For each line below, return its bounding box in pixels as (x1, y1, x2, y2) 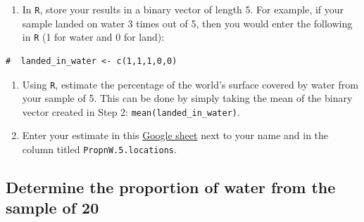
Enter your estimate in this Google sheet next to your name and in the (22, 128, 329, 143)
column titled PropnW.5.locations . (22, 142, 177, 156)
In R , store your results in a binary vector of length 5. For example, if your (22, 2, 344, 16)
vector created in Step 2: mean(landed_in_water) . (22, 104, 240, 119)
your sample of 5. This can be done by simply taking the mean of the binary (22, 91, 353, 105)
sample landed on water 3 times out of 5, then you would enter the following (22, 15, 353, 30)
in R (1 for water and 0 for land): (22, 30, 165, 44)
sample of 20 (6, 197, 99, 218)
